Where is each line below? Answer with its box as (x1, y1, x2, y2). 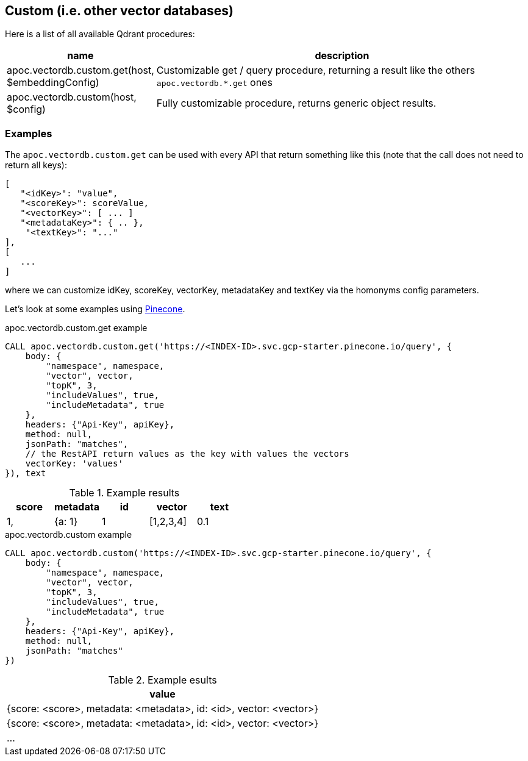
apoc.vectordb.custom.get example (5, 323, 148, 334)
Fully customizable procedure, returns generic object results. (156, 97, 437, 110)
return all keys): (5, 160, 67, 171)
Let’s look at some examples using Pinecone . (5, 304, 185, 315)
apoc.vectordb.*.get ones (156, 76, 273, 89)
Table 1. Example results (69, 487, 180, 499)
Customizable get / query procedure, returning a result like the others (156, 64, 475, 77)
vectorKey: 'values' (25, 459, 123, 469)
